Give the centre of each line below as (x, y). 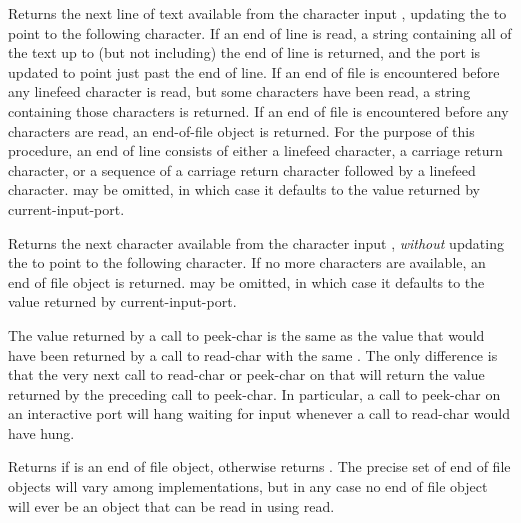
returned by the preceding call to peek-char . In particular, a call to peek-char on (254, 393)
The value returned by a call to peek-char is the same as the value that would (246, 334)
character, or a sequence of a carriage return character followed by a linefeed (242, 169)
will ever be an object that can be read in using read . (171, 505)
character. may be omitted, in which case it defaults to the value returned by (244, 189)
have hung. (41, 432)
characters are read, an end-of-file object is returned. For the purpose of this (241, 130)
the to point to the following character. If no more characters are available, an (247, 262)
